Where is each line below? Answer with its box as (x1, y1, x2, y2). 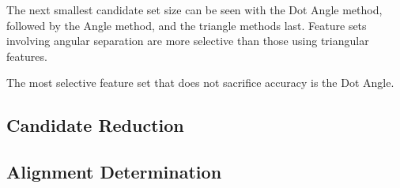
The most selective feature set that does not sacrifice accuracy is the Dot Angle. (6, 74, 394, 91)
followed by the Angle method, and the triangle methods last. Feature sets (6, 17, 367, 33)
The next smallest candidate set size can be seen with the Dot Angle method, (6, 2, 383, 17)
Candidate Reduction (6, 113, 184, 137)
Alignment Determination (6, 160, 222, 184)
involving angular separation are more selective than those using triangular (6, 32, 369, 49)
